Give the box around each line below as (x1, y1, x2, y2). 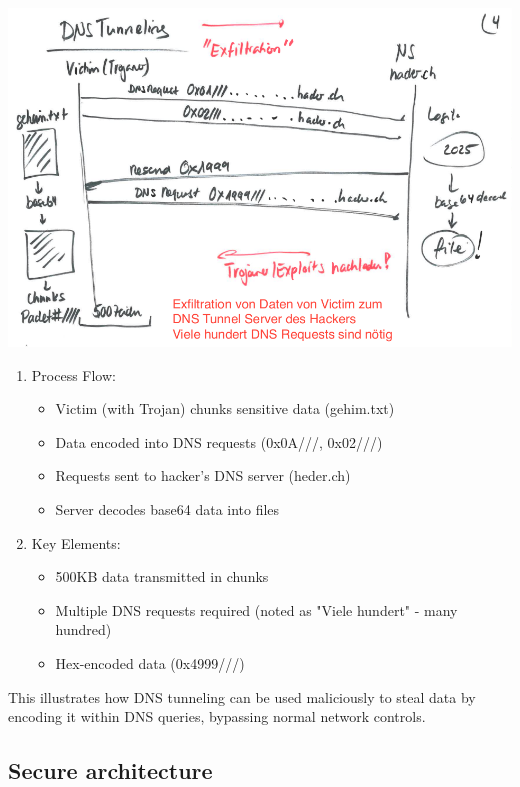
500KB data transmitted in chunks (55, 566, 269, 587)
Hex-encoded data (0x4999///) (55, 652, 245, 673)
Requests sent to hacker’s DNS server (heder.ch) (55, 465, 351, 486)
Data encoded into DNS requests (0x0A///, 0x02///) (55, 431, 383, 452)
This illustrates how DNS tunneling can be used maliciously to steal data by (8, 686, 476, 707)
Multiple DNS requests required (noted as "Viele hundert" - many (55, 599, 458, 620)
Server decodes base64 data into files (55, 498, 280, 519)
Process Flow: (31, 364, 116, 385)
